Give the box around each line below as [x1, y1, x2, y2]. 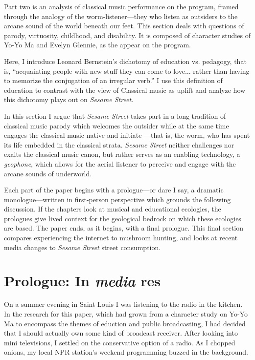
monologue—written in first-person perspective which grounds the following [4, 194, 231, 204]
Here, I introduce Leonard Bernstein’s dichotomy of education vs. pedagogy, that [4, 56, 247, 66]
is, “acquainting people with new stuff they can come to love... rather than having [4, 65, 250, 76]
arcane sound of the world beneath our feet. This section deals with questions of [4, 21, 244, 31]
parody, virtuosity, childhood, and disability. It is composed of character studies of [4, 30, 251, 40]
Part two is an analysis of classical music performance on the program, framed [4, 1, 239, 11]
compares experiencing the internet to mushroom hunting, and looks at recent [4, 233, 238, 243]
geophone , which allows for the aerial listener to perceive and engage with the [4, 158, 236, 169]
